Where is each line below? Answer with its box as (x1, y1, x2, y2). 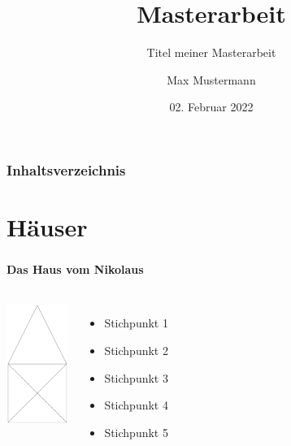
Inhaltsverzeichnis (7, 159, 126, 180)
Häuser (7, 210, 88, 244)
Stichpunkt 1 (104, 314, 168, 331)
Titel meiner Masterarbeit (146, 44, 276, 61)
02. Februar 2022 (169, 98, 254, 115)
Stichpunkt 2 (104, 341, 168, 358)
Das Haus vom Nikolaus (7, 261, 144, 278)
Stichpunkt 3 (104, 369, 168, 386)
